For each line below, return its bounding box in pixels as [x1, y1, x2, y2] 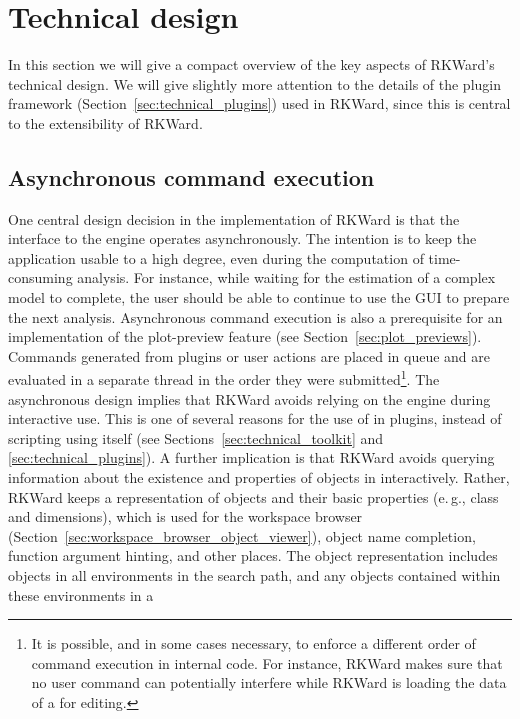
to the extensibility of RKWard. [8, 112, 203, 133]
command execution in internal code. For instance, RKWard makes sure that [31, 652, 503, 673]
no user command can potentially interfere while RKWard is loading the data [31, 672, 507, 693]
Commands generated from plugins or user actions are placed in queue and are [8, 345, 490, 366]
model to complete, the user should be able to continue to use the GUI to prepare [8, 287, 510, 308]
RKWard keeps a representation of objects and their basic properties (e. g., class [8, 486, 499, 507]
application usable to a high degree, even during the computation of [8, 247, 424, 268]
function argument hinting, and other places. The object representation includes [8, 545, 498, 566]
